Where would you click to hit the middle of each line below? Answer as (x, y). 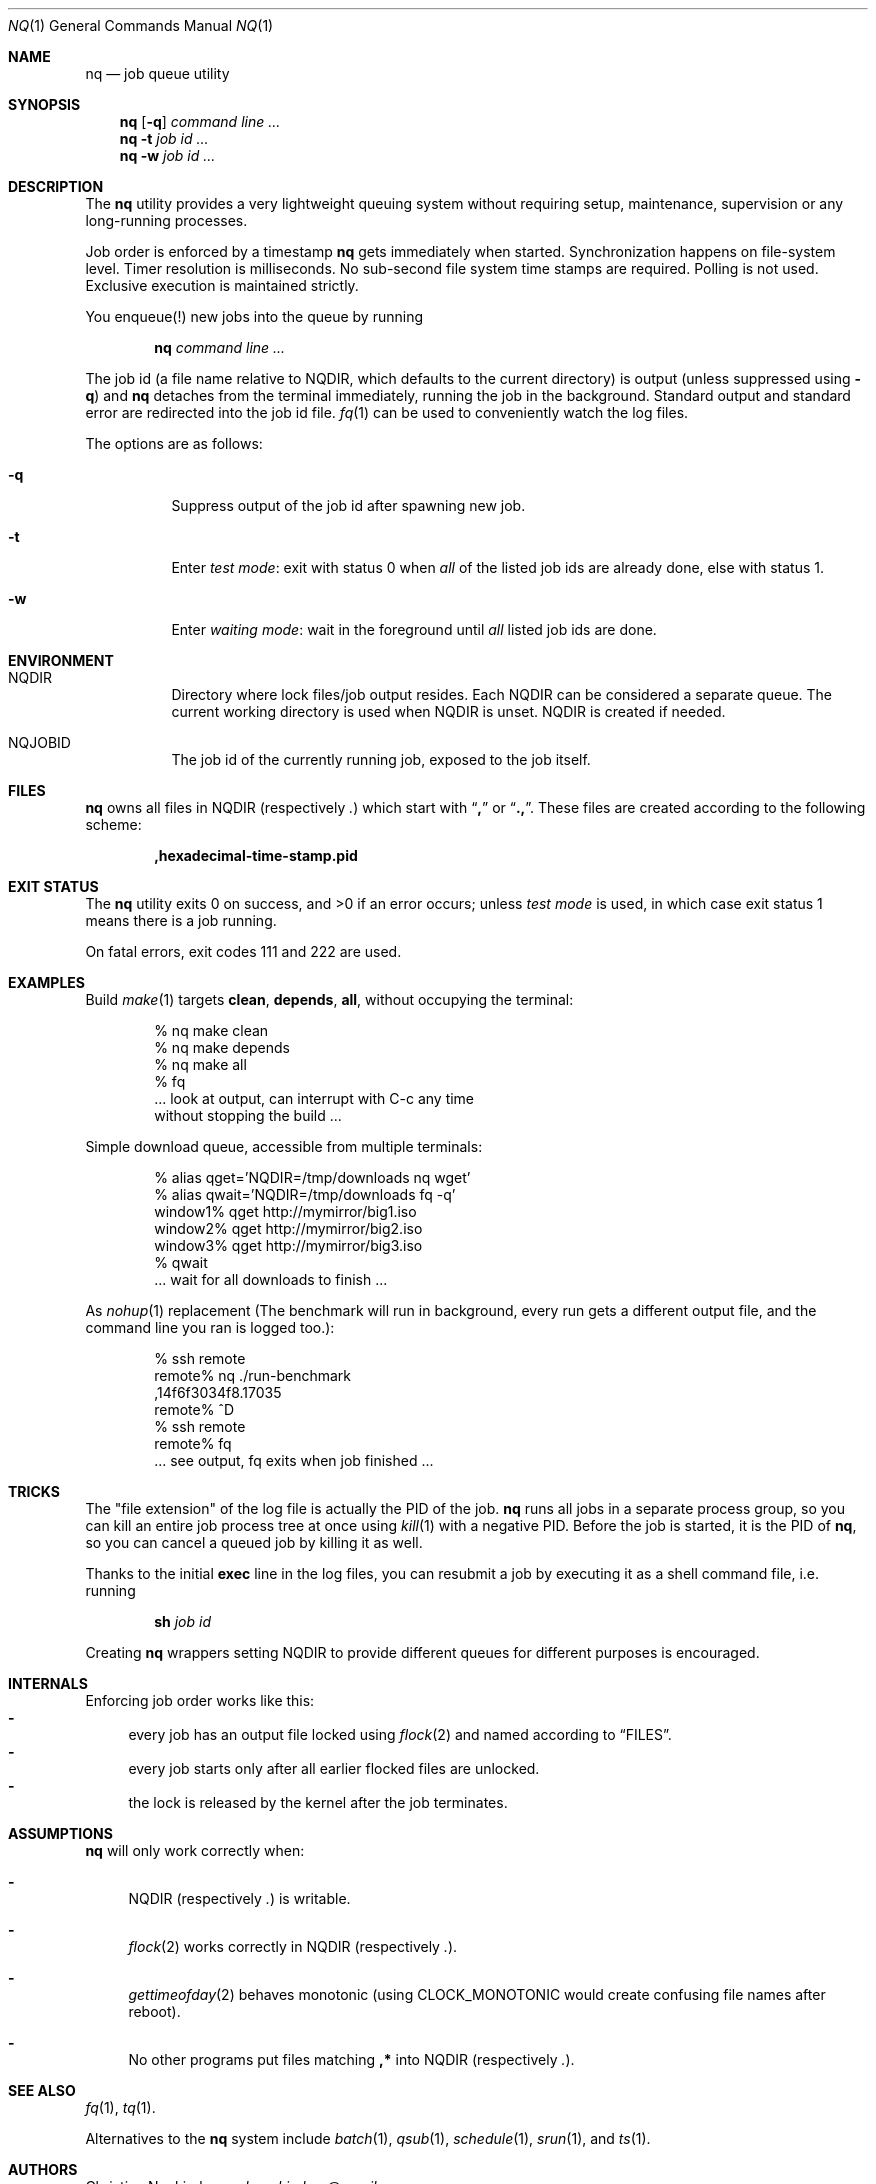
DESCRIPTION (56, 186)
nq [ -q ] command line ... (200, 121)
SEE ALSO (42, 2090)
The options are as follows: (174, 443)
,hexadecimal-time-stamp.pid (256, 855)
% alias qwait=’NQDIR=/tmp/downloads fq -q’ (305, 1194)
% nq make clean (211, 1030)
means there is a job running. (181, 920)
